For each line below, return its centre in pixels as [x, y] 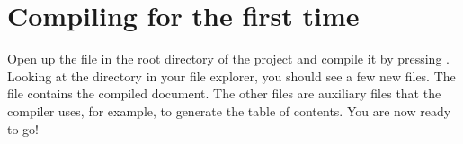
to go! [23, 128]
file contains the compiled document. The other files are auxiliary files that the [224, 93]
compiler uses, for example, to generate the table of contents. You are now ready [229, 110]
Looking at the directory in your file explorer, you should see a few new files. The [231, 76]
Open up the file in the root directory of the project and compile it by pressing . [228, 59]
